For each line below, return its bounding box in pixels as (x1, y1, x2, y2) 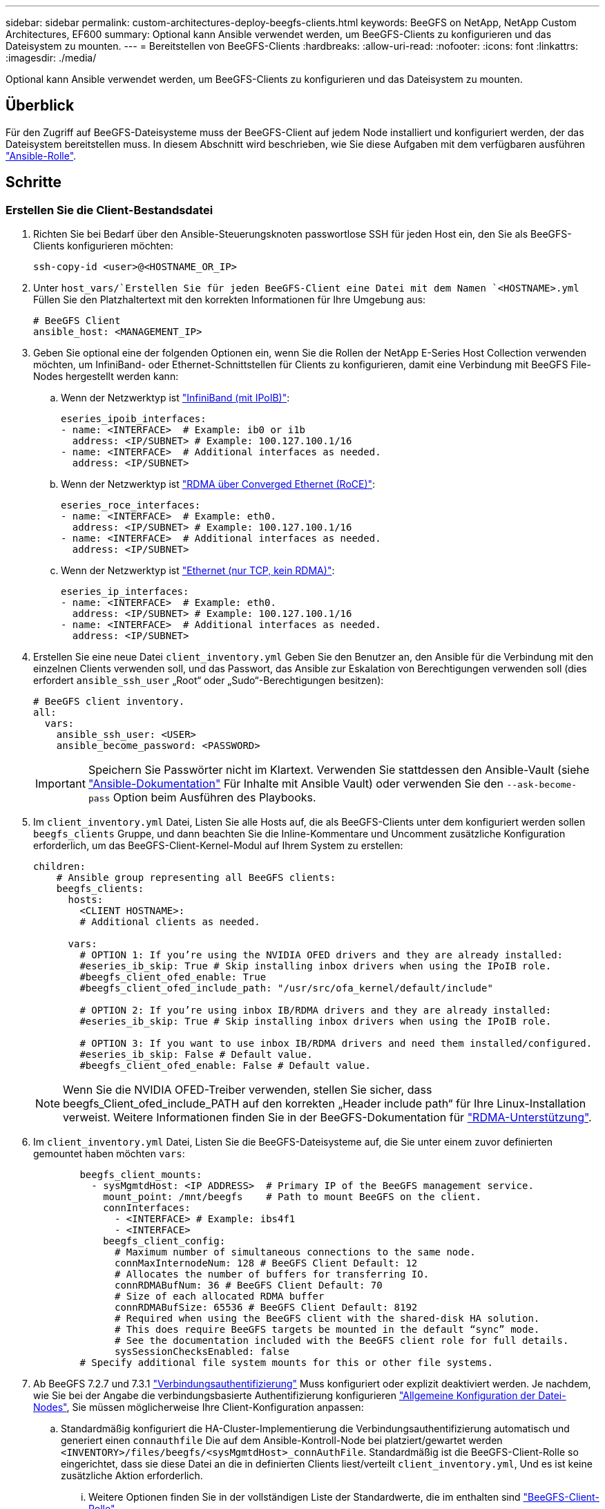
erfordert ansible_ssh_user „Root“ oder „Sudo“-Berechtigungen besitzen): (33, 674, 384, 687)
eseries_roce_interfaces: (61, 500, 201, 511)
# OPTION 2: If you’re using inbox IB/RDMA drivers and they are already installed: (79, 1005, 552, 1016)
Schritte (6, 173, 61, 191)
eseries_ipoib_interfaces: (61, 413, 207, 425)
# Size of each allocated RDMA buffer (115, 1291, 325, 1302)
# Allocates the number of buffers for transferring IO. (115, 1269, 430, 1280)
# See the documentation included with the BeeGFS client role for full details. (115, 1335, 569, 1347)
